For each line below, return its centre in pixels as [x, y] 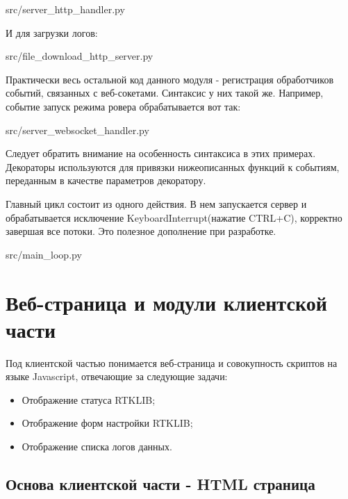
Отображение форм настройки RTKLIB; [107, 423]
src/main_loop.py [44, 254]
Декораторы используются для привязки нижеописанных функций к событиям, [173, 166]
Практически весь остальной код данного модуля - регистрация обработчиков [169, 79]
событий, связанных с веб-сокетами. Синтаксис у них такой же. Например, [165, 93]
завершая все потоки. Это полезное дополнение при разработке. [141, 231]
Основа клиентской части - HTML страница [160, 483]
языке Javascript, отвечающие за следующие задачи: [117, 376]
